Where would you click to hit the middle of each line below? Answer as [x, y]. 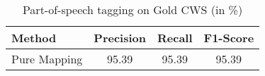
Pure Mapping [47, 59]
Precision [120, 38]
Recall [175, 38]
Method [34, 38]
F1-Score [229, 38]
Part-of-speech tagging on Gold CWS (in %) [132, 9]
